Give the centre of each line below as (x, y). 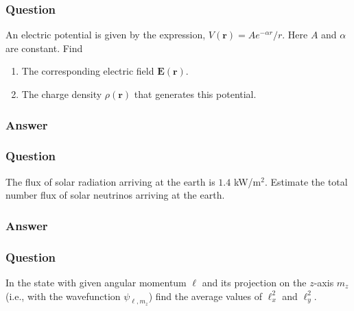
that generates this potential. (195, 94)
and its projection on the (254, 282)
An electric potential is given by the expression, (106, 35)
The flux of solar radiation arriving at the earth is (110, 181)
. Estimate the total (306, 181)
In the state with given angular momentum (96, 282)
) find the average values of (205, 296)
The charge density (62, 94)
